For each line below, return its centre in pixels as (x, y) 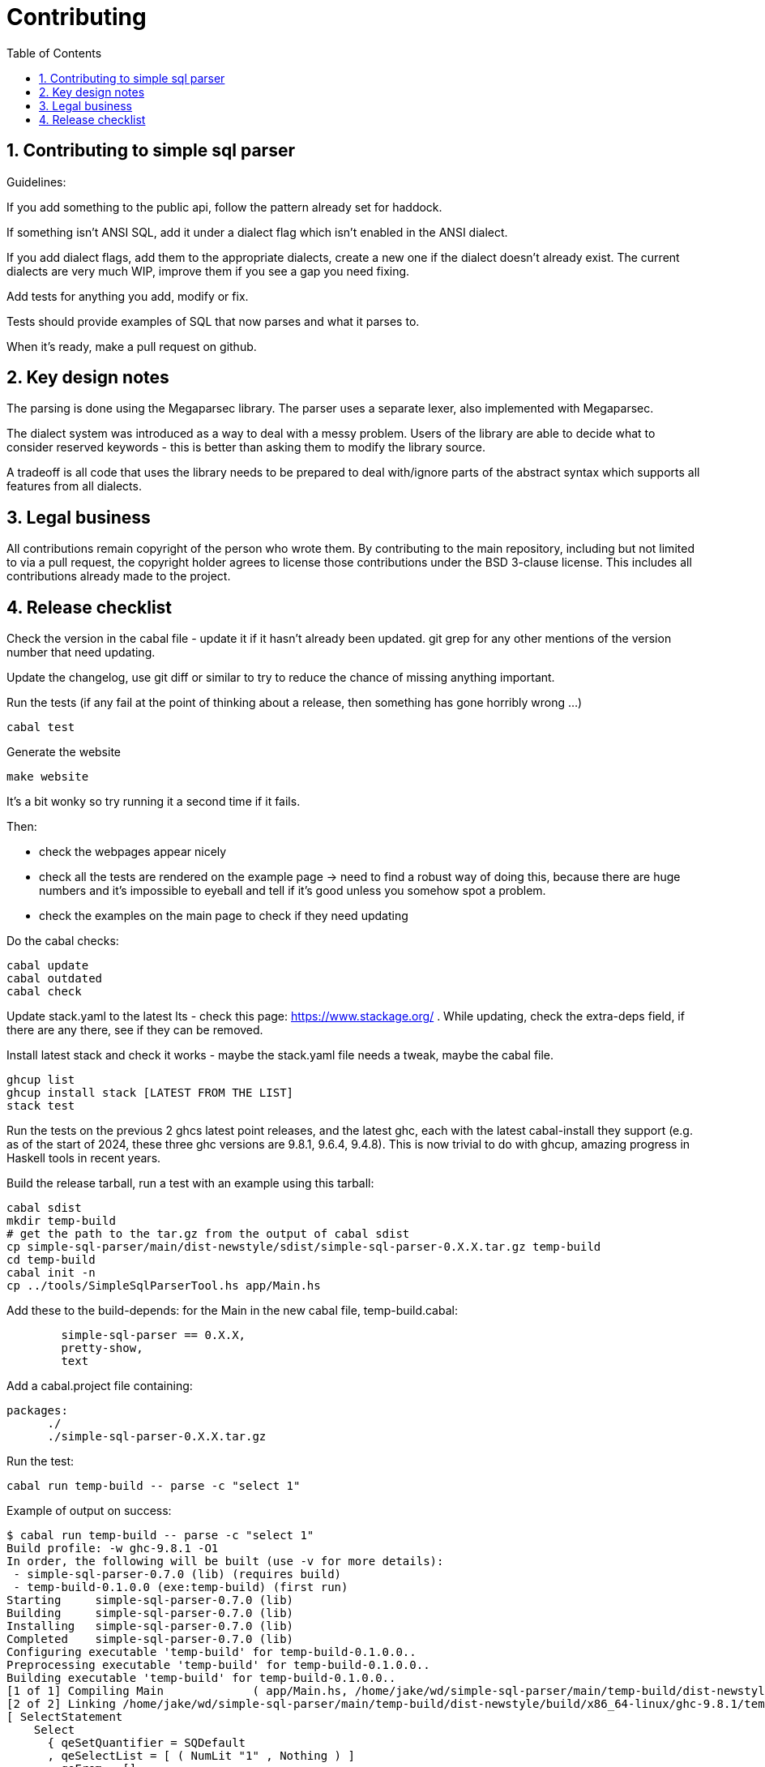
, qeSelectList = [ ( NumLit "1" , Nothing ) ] (201, 1756)
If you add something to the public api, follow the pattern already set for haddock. (224, 207)
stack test (41, 1106)
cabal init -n (51, 1273)
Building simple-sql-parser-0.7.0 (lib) (150, 1613)
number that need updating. (81, 652)
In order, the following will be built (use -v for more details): (225, 1562)
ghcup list (41, 1080)
